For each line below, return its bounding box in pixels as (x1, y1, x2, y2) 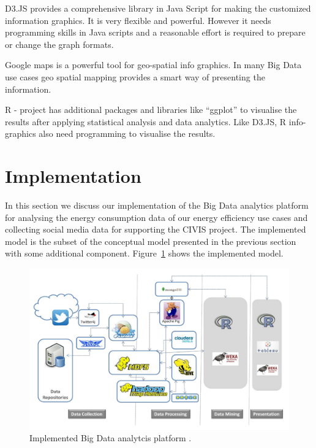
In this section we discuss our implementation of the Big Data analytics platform (5, 199, 309, 212)
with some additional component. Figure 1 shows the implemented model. (5, 247, 284, 260)
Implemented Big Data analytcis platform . (29, 431, 192, 444)
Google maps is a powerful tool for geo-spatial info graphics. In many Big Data (5, 58, 302, 71)
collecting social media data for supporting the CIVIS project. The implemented (5, 223, 306, 236)
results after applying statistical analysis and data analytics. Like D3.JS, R (5, 115, 287, 128)
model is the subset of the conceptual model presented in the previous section (5, 234, 296, 247)
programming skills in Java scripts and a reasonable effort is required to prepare (5, 26, 306, 39)
